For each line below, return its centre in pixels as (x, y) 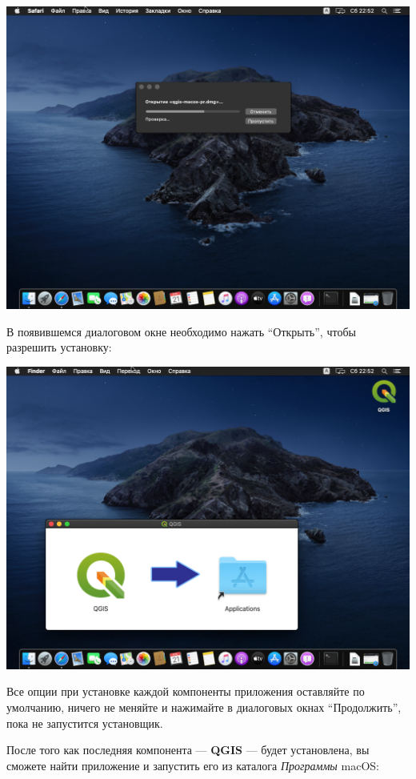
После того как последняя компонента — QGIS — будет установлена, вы (188, 750)
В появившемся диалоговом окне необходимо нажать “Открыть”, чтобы (181, 331)
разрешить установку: (59, 347)
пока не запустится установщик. (85, 723)
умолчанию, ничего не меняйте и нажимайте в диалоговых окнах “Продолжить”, (204, 707)
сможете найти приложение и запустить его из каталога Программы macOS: (193, 765)
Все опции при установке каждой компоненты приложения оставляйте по (186, 691)
